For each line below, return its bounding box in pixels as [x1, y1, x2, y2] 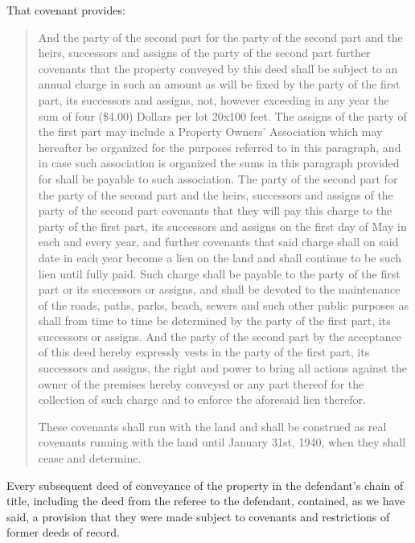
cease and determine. [38, 450, 142, 467]
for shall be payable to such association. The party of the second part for [38, 170, 398, 187]
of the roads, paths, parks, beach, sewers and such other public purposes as [38, 296, 409, 313]
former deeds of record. [6, 524, 121, 541]
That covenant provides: [6, 2, 125, 18]
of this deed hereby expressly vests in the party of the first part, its [38, 343, 370, 360]
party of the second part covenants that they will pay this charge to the [38, 202, 392, 219]
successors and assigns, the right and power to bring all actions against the [38, 360, 407, 376]
